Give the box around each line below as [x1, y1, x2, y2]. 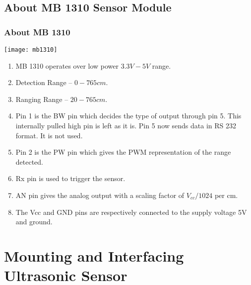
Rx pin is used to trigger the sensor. [15, 173, 125, 184]
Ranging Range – [15, 94, 68, 104]
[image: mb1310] [4, 46, 58, 53]
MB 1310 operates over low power [15, 60, 119, 71]
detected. [15, 156, 44, 167]
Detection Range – [15, 77, 72, 88]
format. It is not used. [15, 130, 83, 140]
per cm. [214, 190, 238, 200]
